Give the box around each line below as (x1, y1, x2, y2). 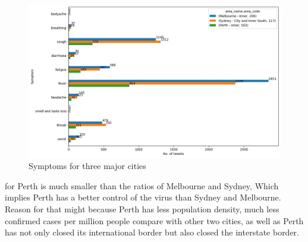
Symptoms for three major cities (29, 160, 146, 172)
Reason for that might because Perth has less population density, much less (5, 202, 279, 215)
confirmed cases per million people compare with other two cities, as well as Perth (5, 214, 304, 227)
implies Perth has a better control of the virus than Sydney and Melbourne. (5, 191, 281, 203)
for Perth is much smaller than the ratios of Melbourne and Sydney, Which (5, 179, 279, 192)
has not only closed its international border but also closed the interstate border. (5, 226, 299, 238)
